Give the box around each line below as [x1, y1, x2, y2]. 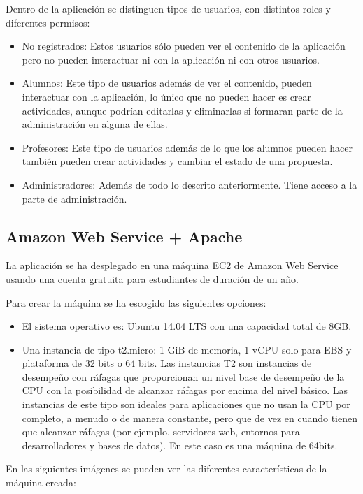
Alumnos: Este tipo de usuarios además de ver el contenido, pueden [22, 75, 312, 90]
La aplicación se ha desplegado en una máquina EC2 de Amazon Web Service [6, 258, 339, 273]
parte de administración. [22, 191, 127, 205]
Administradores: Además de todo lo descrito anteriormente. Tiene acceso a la [22, 177, 357, 191]
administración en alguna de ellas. [22, 117, 168, 131]
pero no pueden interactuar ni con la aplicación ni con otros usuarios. [22, 52, 320, 66]
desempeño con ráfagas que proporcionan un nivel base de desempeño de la [22, 369, 345, 384]
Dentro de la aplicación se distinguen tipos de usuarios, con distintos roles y [6, 1, 331, 15]
